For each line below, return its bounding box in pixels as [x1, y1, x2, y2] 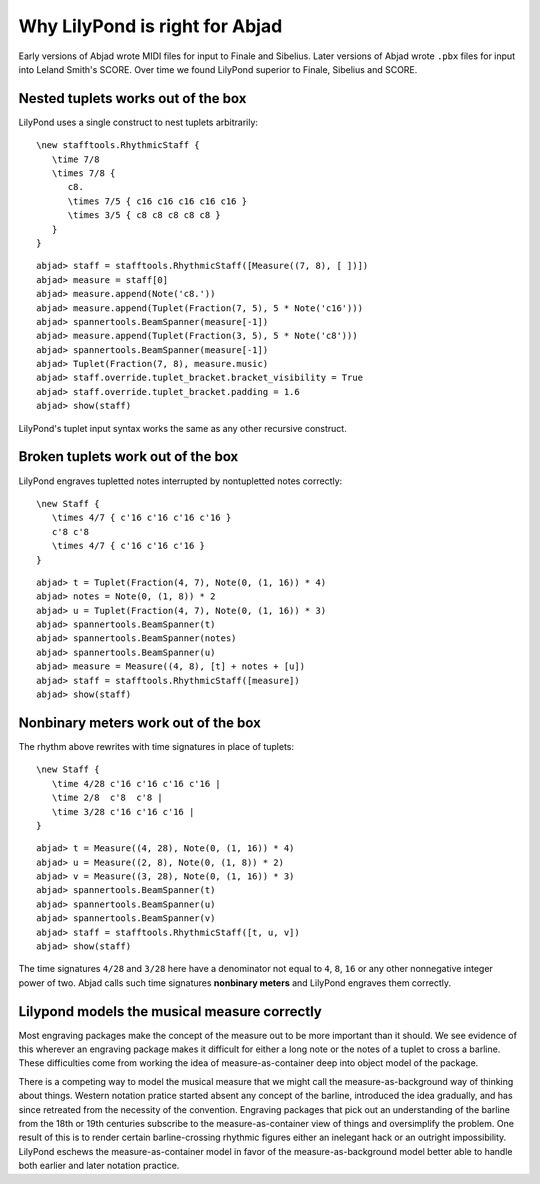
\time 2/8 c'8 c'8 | [51, 792, 164, 804]
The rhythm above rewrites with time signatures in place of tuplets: [18, 740, 295, 752]
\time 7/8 [51, 153, 100, 165]
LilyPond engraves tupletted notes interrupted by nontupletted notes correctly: [18, 475, 343, 487]
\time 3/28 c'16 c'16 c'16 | [51, 806, 195, 817]
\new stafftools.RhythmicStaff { [36, 140, 200, 151]
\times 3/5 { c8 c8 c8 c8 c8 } [67, 210, 222, 221]
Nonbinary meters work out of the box [18, 714, 262, 731]
